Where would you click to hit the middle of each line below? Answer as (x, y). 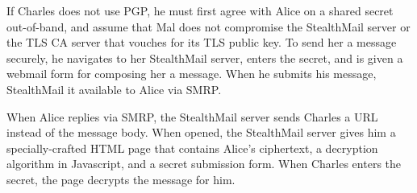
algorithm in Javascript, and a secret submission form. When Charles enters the (204, 164)
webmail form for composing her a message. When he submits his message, (192, 74)
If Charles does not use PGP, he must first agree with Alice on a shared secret (200, 10)
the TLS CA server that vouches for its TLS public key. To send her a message (202, 42)
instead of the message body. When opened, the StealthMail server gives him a (201, 132)
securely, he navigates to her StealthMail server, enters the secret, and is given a (205, 57)
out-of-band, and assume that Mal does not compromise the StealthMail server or (208, 26)
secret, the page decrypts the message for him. (121, 179)
